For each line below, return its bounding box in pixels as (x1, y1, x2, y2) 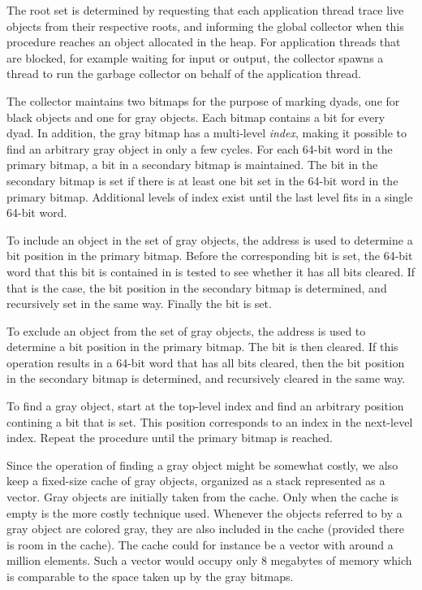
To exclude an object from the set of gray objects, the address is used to (6, 322, 366, 339)
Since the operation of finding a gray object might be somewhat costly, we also (6, 456, 398, 473)
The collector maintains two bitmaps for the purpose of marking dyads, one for (6, 92, 400, 109)
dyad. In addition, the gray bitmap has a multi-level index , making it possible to (6, 124, 407, 141)
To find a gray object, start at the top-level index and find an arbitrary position (6, 397, 404, 414)
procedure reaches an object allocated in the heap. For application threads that (6, 33, 401, 50)
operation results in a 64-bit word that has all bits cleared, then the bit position (6, 354, 405, 371)
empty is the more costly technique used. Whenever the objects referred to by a (6, 504, 403, 521)
